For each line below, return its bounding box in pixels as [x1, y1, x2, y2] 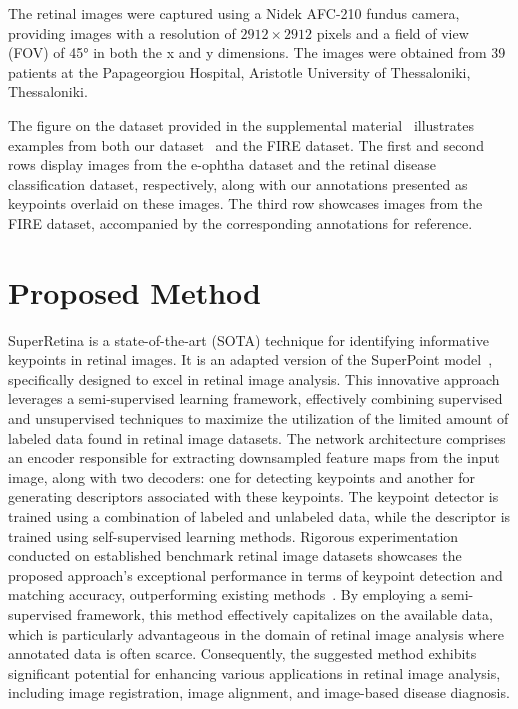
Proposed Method [8, 271, 261, 312]
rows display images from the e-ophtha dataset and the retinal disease [8, 154, 436, 175]
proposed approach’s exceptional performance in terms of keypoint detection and [8, 564, 503, 585]
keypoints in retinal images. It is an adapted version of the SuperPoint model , [8, 349, 493, 370]
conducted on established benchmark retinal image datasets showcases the [8, 545, 462, 566]
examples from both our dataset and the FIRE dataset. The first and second [8, 134, 484, 155]
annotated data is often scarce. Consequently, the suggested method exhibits [8, 643, 477, 664]
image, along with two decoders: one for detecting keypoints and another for [8, 466, 475, 487]
